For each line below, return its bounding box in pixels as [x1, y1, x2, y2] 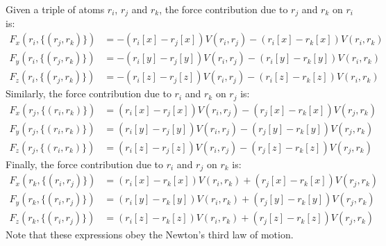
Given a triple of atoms [6, 2, 105, 16]
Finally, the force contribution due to [6, 156, 164, 171]
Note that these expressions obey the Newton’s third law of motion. [6, 227, 294, 242]
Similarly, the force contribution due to [6, 86, 171, 101]
